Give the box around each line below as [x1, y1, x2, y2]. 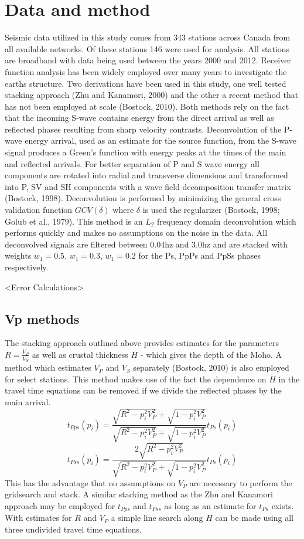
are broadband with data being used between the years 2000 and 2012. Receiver [5, 54, 291, 66]
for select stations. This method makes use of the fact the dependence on [5, 372, 267, 385]
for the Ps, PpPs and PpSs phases [138, 249, 261, 262]
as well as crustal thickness [32, 348, 128, 360]
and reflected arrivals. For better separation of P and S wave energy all [5, 157, 259, 170]
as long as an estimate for [164, 499, 257, 511]
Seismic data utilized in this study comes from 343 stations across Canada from [5, 31, 291, 43]
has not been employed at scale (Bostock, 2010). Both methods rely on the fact [5, 100, 289, 112]
